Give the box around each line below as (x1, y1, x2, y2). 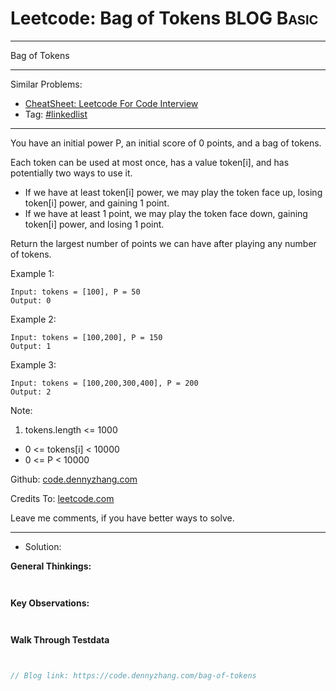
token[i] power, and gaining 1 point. (24, 197, 170, 209)
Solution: (24, 540, 62, 552)
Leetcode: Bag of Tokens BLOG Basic (10, 7, 319, 30)
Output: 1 (10, 341, 52, 351)
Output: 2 (10, 387, 52, 397)
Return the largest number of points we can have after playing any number (10, 237, 317, 249)
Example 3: (10, 358, 57, 371)
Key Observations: (10, 597, 90, 609)
